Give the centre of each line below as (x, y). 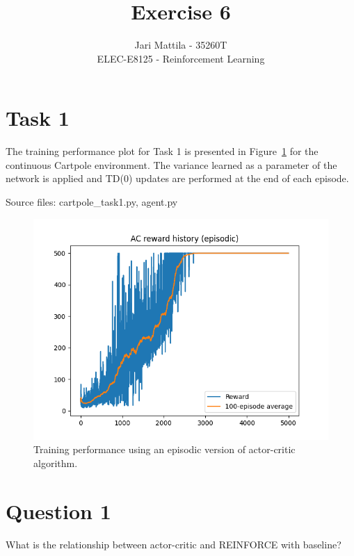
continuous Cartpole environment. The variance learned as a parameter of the (171, 164)
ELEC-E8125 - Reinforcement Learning (181, 58)
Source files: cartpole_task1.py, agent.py (92, 202)
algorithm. (56, 463)
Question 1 (58, 510)
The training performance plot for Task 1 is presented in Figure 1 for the (162, 151)
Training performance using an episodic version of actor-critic (164, 449)
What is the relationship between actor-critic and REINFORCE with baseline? (174, 544)
